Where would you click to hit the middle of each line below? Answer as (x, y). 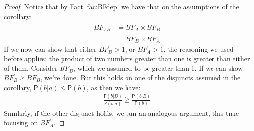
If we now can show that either (50, 49)
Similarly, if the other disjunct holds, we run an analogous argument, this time (122, 113)
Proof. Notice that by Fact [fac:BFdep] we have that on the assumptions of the (122, 6)
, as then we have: (114, 87)
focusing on (21, 122)
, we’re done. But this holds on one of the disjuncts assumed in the (140, 77)
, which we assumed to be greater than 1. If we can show (158, 68)
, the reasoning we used (198, 49)
